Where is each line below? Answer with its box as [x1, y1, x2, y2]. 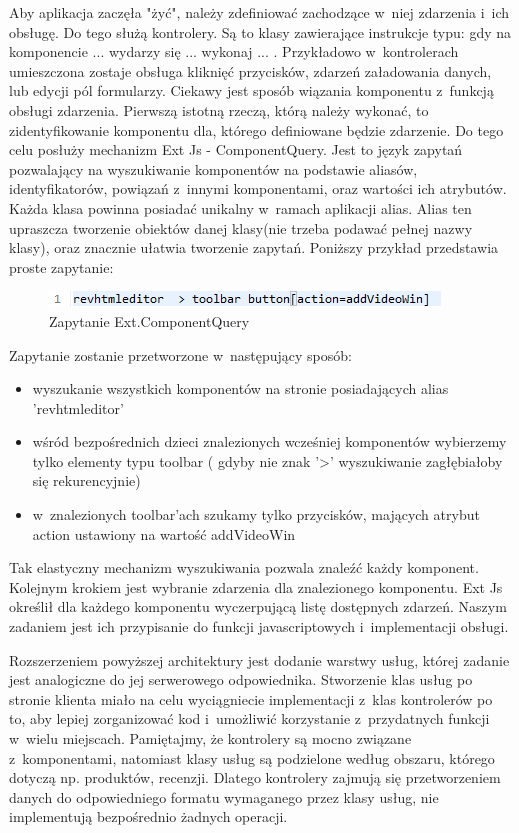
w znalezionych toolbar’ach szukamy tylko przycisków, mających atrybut [32, 504, 480, 525]
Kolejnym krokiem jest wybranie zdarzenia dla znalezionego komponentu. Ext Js [9, 576, 503, 597]
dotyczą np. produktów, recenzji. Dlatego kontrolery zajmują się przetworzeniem [9, 767, 501, 788]
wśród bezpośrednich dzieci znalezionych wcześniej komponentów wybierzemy [32, 431, 507, 452]
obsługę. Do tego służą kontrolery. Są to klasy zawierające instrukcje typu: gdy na [9, 21, 512, 42]
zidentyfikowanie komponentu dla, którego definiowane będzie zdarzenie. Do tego [9, 119, 504, 140]
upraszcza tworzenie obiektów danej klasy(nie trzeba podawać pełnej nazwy [9, 217, 473, 238]
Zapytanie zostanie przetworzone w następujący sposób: [9, 344, 352, 365]
